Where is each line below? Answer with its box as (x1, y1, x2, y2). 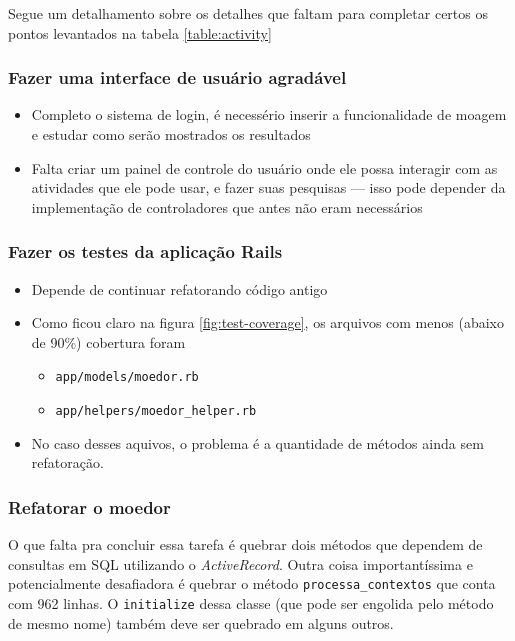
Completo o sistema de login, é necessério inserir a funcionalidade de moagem (31, 104, 507, 125)
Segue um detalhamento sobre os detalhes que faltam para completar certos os (8, 3, 488, 23)
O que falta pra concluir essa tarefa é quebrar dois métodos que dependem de (8, 534, 483, 555)
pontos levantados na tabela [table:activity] (8, 22, 272, 43)
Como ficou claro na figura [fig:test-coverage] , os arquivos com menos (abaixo (31, 312, 504, 333)
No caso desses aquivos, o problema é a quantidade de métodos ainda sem (31, 432, 484, 453)
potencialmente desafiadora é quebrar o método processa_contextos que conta (8, 573, 496, 594)
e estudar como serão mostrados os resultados (31, 124, 311, 144)
